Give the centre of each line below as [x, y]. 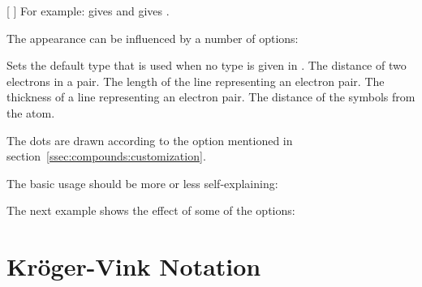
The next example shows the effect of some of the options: [151, 210]
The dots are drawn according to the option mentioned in [150, 140]
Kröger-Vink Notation [134, 266]
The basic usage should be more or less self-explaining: [142, 183]
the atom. [31, 112]
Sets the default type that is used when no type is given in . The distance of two [207, 65]
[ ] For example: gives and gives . [88, 11]
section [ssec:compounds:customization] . [106, 156]
